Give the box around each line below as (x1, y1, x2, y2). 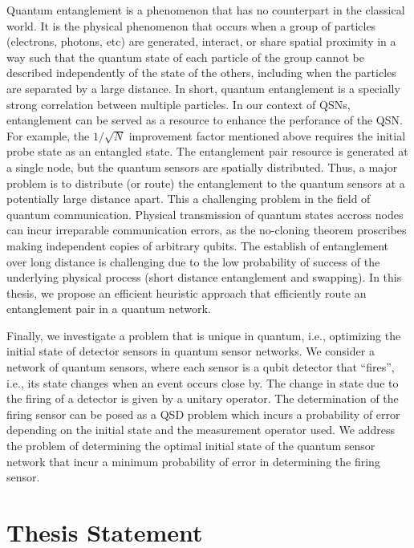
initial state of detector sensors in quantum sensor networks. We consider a (6, 343, 375, 359)
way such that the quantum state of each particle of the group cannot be (6, 48, 364, 65)
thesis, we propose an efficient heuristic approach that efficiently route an (6, 284, 367, 301)
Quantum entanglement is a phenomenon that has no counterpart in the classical (6, 2, 405, 18)
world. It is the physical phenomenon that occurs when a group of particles (6, 17, 376, 34)
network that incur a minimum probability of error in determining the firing (6, 453, 380, 469)
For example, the (6, 127, 90, 144)
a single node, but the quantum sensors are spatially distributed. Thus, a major (6, 158, 398, 175)
